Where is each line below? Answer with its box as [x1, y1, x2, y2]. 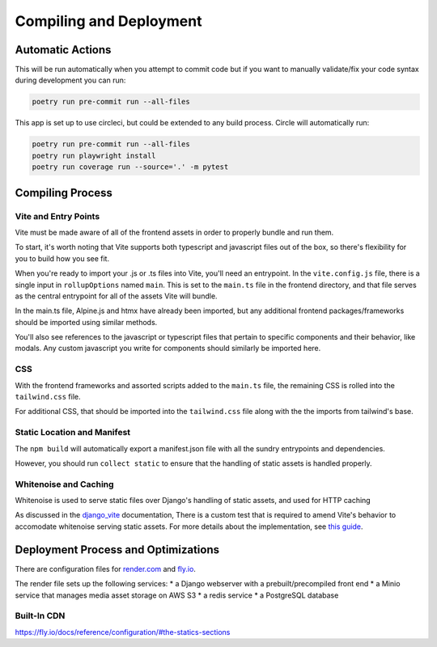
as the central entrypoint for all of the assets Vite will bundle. [15, 291, 218, 301]
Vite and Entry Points [15, 210, 100, 222]
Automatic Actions [15, 43, 112, 57]
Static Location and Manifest [15, 427, 131, 438]
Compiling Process [15, 186, 113, 200]
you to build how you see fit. [15, 253, 109, 263]
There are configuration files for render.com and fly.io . [15, 564, 196, 573]
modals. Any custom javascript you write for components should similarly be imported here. [15, 344, 321, 353]
